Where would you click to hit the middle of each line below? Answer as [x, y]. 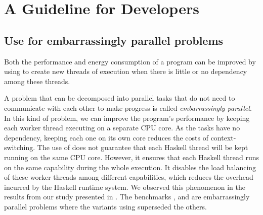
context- [223, 137]
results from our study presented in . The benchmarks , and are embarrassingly [127, 197]
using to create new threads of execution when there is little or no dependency [126, 71]
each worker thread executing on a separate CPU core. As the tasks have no [122, 128]
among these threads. [37, 81]
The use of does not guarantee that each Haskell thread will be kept [143, 147]
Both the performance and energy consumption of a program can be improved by [130, 61]
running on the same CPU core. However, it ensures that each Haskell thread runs [131, 157]
